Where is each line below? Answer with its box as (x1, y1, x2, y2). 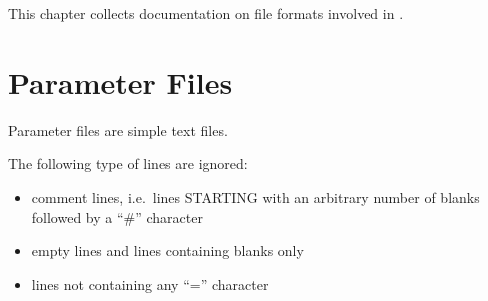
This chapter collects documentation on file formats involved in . (8, 3, 404, 23)
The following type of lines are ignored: (8, 153, 248, 174)
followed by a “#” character (31, 206, 203, 227)
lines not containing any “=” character (31, 273, 269, 294)
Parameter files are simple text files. (8, 119, 228, 140)
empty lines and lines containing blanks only (31, 240, 304, 261)
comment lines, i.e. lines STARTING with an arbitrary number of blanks (31, 186, 480, 207)
